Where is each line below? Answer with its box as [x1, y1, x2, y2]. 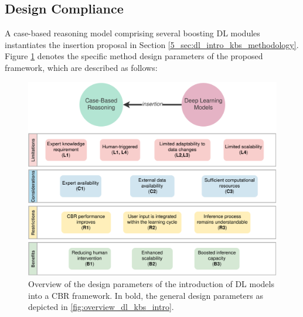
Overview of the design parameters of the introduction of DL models [28, 278, 274, 289]
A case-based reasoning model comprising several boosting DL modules [5, 27, 260, 39]
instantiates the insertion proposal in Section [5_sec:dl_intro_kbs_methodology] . [5, 38, 299, 50]
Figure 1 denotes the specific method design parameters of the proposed [5, 50, 263, 62]
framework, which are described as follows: [5, 61, 158, 73]
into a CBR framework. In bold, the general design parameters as [28, 289, 263, 301]
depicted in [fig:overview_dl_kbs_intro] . [28, 301, 174, 313]
